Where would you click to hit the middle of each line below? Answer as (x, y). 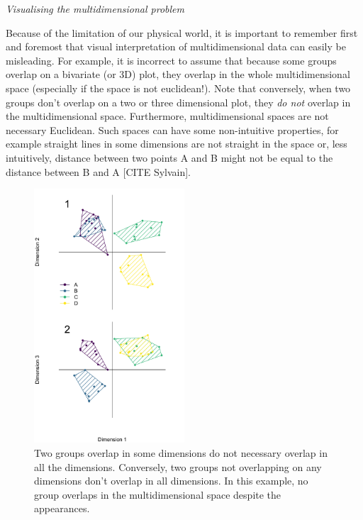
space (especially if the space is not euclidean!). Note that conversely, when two (178, 88)
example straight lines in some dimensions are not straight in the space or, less (177, 144)
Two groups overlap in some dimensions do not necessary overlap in (181, 452)
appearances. (62, 508)
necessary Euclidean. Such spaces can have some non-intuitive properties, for (172, 129)
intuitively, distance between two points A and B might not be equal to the (169, 157)
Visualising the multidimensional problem (95, 9)
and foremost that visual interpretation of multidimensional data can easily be (176, 46)
